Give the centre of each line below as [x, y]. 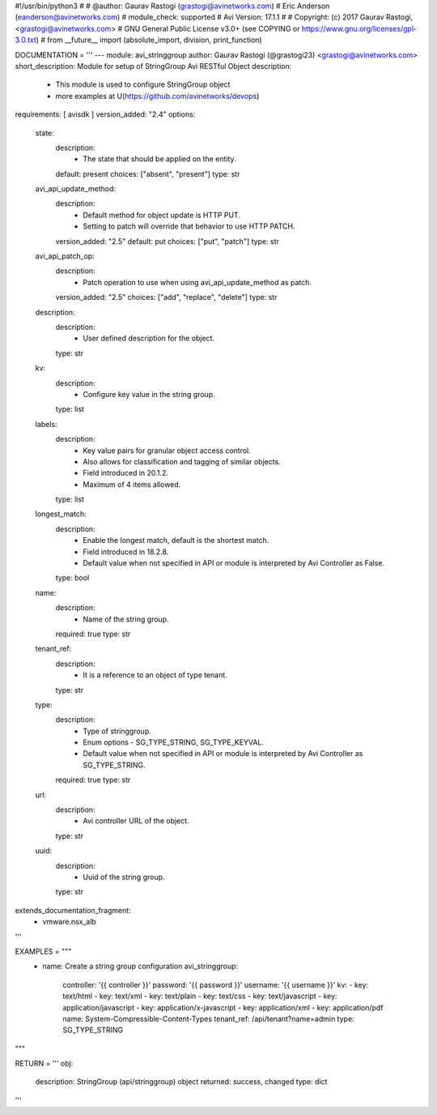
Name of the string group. [126, 619]
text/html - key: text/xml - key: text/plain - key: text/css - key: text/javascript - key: [200, 996]
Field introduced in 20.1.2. [126, 473]
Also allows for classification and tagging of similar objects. [182, 461]
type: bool [72, 578]
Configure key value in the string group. [149, 394]
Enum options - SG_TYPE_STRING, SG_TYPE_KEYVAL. [174, 742]
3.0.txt [25, 40]
